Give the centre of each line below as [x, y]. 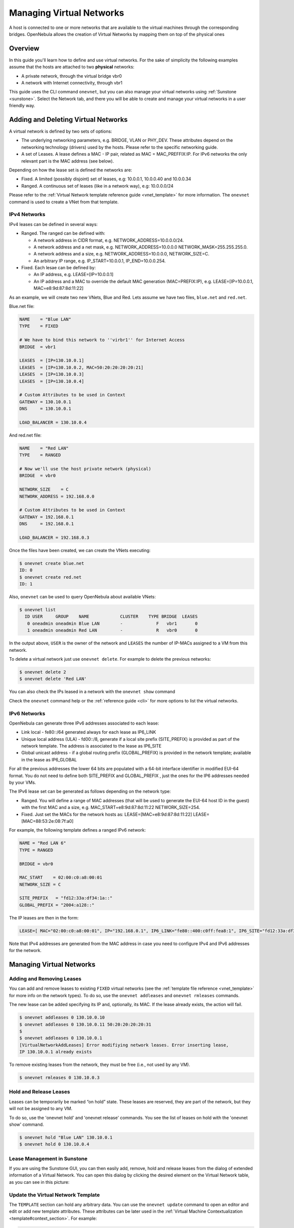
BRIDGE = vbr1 [37, 347]
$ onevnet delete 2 [43, 672]
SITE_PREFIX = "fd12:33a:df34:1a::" [66, 898]
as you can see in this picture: [39, 1182]
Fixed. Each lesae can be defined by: [59, 268]
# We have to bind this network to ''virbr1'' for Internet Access [102, 340]
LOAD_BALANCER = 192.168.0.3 [54, 537]
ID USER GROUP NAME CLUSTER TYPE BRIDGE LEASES [111, 617]
